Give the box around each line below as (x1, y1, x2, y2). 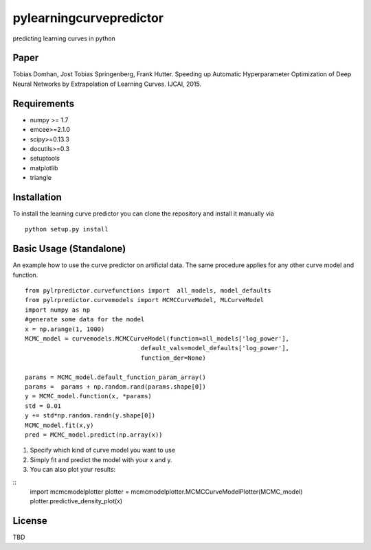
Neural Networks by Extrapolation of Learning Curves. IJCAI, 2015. (12, 80, 202, 88)
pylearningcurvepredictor (12, 10, 164, 25)
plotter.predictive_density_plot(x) (30, 497, 123, 505)
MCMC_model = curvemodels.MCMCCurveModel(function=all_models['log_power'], (25, 335, 290, 343)
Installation (12, 191, 62, 203)
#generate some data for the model (25, 316, 145, 323)
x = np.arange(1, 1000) (25, 325, 105, 333)
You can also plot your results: (30, 466, 116, 474)
